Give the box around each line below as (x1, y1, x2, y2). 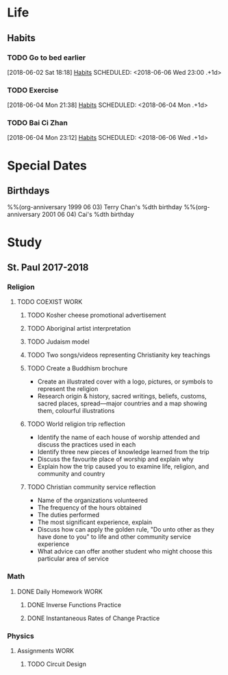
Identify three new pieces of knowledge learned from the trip (37, 448, 210, 456)
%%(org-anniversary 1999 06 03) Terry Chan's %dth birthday (7, 203, 183, 211)
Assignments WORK (16, 646, 74, 654)
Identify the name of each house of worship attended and (37, 434, 201, 442)
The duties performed (37, 511, 99, 519)
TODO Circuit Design (27, 660, 87, 668)
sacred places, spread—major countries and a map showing (37, 399, 207, 407)
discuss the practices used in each (37, 440, 136, 449)
